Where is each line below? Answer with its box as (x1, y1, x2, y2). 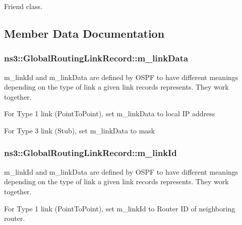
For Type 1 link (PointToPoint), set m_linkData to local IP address (4, 108, 215, 119)
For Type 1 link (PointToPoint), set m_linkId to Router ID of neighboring (4, 203, 235, 213)
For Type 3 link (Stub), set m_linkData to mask (4, 125, 155, 135)
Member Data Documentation (4, 25, 165, 41)
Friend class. (4, 1, 42, 11)
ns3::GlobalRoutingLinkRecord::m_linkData (4, 52, 189, 64)
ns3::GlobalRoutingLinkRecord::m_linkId (4, 146, 177, 159)
